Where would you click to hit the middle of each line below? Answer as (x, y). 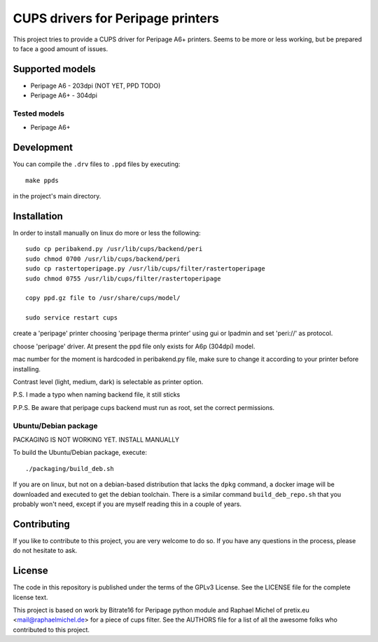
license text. (30, 597)
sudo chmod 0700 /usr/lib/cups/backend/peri (103, 259)
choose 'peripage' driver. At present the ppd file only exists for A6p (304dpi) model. (134, 346)
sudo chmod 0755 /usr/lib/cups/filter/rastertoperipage (123, 278)
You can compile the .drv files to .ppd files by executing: (97, 164)
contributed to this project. (51, 629)
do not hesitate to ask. (45, 551)
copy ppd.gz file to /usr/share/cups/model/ (103, 298)
